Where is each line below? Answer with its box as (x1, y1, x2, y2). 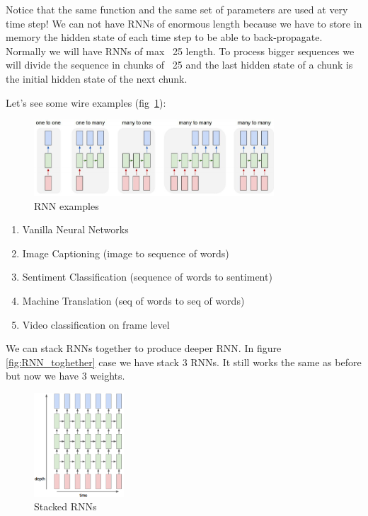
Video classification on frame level (22, 317, 170, 332)
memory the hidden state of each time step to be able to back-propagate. (6, 30, 323, 45)
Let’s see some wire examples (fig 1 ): (6, 95, 166, 110)
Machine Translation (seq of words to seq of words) (22, 293, 245, 307)
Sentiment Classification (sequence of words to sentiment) (22, 269, 272, 284)
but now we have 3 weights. (6, 368, 125, 383)
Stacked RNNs (34, 499, 97, 514)
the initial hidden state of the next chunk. (6, 71, 188, 86)
